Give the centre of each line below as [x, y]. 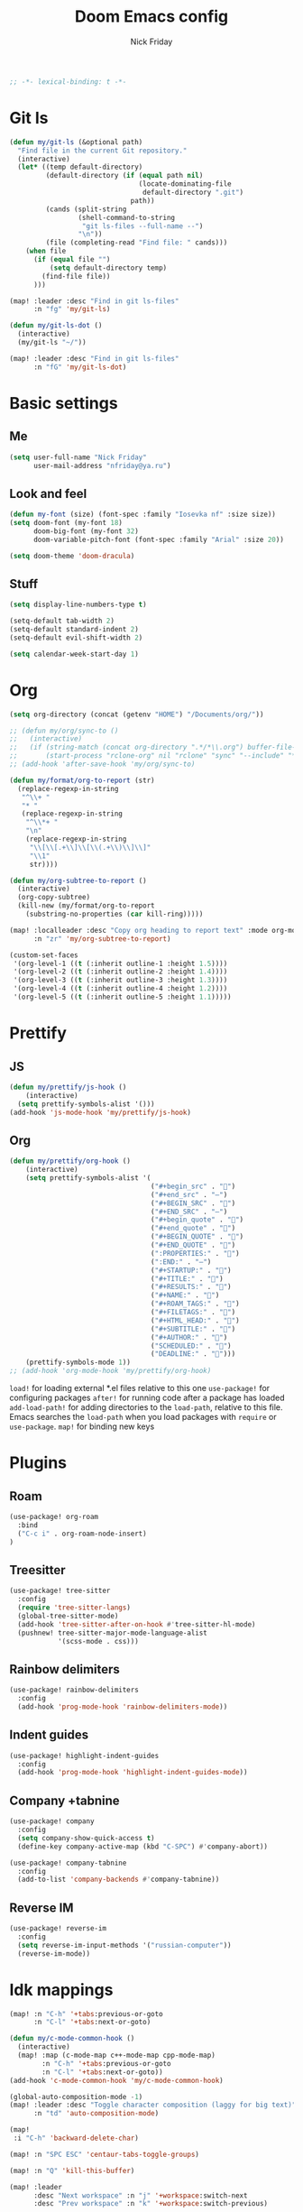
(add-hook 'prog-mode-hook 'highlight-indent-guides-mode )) [133, 1773]
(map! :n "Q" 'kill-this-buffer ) [72, 2171]
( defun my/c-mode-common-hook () [72, 2039]
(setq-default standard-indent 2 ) [74, 630]
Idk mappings [61, 1990]
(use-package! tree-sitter [60, 1591]
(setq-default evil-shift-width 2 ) [76, 638]
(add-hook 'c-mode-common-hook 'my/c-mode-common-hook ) [116, 2080]
